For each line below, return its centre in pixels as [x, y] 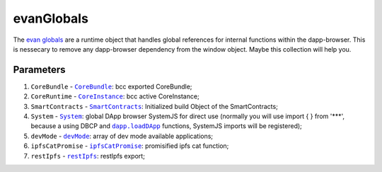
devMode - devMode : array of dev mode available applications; [122, 136]
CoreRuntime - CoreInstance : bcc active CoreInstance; [115, 96]
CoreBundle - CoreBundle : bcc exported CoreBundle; [111, 86]
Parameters [39, 70]
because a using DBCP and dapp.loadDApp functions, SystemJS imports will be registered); [166, 126]
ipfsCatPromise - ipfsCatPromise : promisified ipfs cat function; [130, 146]
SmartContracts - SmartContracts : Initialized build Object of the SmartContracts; [155, 106]
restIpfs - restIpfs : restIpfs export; [88, 156]
